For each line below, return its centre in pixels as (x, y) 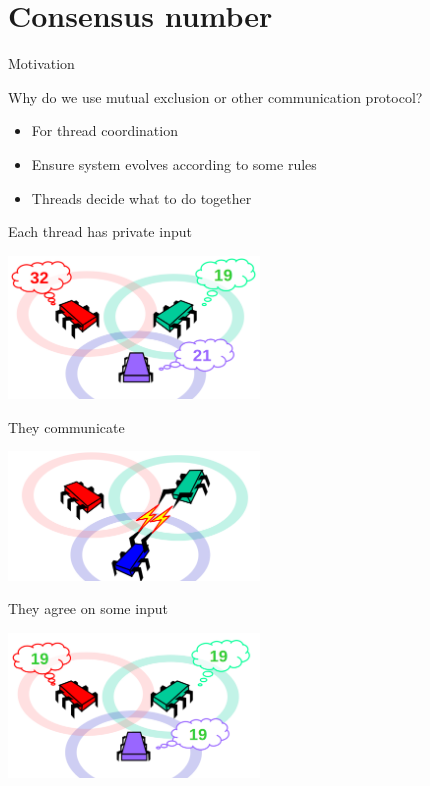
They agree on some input (88, 608)
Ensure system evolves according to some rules (174, 163)
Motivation (41, 63)
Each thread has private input (100, 231)
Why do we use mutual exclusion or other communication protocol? (215, 96)
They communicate (66, 426)
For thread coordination (104, 130)
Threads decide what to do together (141, 197)
